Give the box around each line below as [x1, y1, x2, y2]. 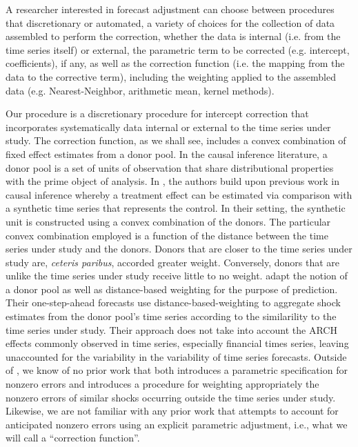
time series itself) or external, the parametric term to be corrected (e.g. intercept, [6, 42, 350, 57]
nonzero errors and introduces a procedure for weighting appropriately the [6, 377, 319, 391]
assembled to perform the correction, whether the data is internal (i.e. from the [6, 29, 341, 43]
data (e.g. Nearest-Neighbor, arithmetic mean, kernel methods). [6, 83, 275, 97]
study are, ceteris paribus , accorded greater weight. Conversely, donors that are [6, 255, 340, 269]
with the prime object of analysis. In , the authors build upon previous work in [6, 174, 339, 188]
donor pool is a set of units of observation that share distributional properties [6, 160, 334, 175]
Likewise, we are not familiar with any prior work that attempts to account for [6, 404, 339, 418]
